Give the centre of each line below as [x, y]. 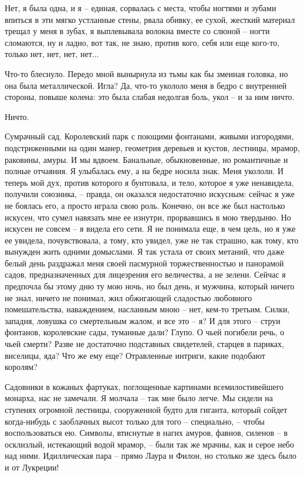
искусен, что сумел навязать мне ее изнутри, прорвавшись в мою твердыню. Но [148, 217]
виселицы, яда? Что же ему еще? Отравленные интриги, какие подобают [135, 355]
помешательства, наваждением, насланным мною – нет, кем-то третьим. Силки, [147, 309]
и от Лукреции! [32, 467]
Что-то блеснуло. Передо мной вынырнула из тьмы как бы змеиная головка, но [146, 73]
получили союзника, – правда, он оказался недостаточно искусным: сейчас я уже [150, 194]
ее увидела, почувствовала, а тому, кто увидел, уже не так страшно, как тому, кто [152, 240]
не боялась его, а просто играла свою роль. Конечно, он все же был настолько [145, 205]
